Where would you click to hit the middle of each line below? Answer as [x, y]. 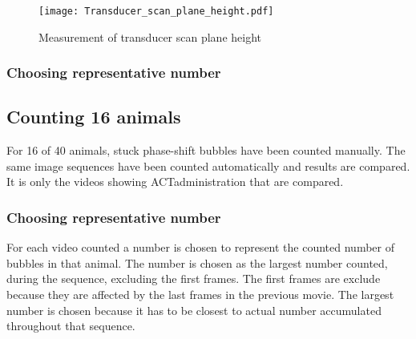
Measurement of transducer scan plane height [150, 36]
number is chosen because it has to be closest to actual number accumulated [194, 310]
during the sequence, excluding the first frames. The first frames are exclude [194, 278]
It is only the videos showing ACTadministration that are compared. [175, 182]
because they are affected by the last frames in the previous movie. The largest [200, 295]
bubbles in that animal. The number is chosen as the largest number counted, [197, 262]
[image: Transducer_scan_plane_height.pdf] [156, 11]
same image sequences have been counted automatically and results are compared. [208, 165]
